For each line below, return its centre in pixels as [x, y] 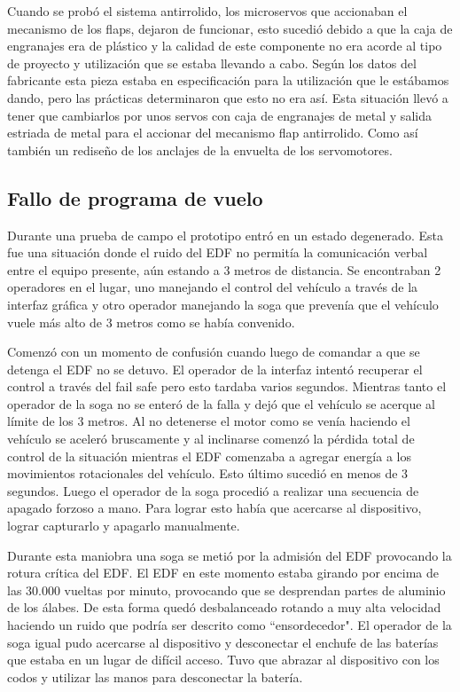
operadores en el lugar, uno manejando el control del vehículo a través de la [213, 287]
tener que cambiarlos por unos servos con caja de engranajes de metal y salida [219, 115]
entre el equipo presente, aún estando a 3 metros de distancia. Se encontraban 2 [224, 269]
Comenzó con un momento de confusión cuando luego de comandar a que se [214, 352]
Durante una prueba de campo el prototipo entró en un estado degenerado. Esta [225, 235]
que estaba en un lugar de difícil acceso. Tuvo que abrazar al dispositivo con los [223, 660]
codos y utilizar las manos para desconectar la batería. [155, 676]
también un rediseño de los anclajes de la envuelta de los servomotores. [200, 149]
